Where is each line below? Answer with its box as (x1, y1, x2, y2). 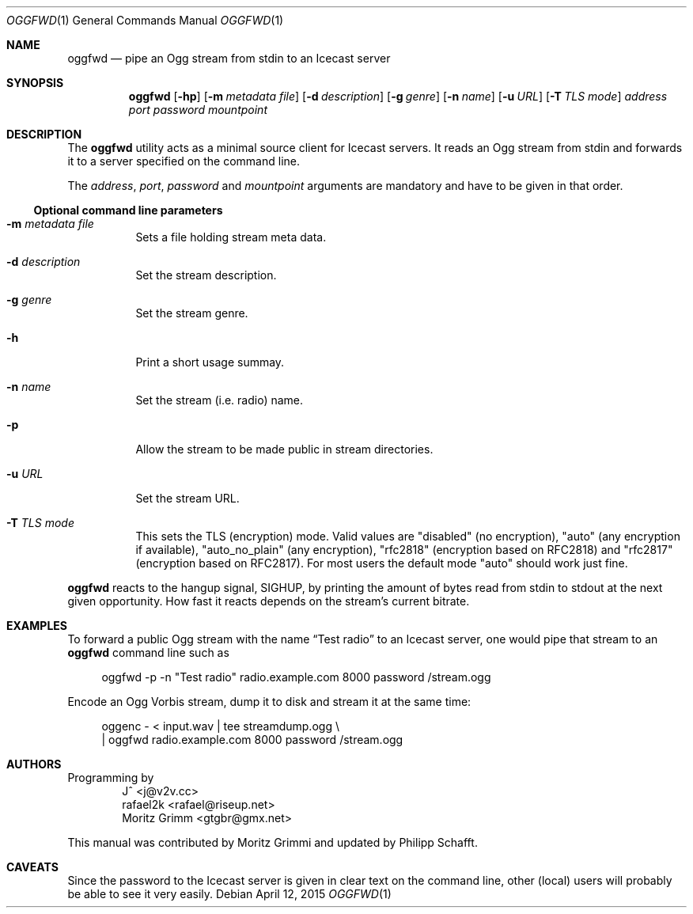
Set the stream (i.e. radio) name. (135, 393, 304, 407)
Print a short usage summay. (135, 355, 285, 369)
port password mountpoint (128, 103, 267, 116)
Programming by (67, 771, 154, 784)
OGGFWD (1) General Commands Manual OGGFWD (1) (6, 13, 284, 27)
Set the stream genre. (135, 306, 248, 320)
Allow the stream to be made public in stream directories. (135, 442, 434, 456)
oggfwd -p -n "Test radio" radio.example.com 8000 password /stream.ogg (101, 670, 491, 684)
